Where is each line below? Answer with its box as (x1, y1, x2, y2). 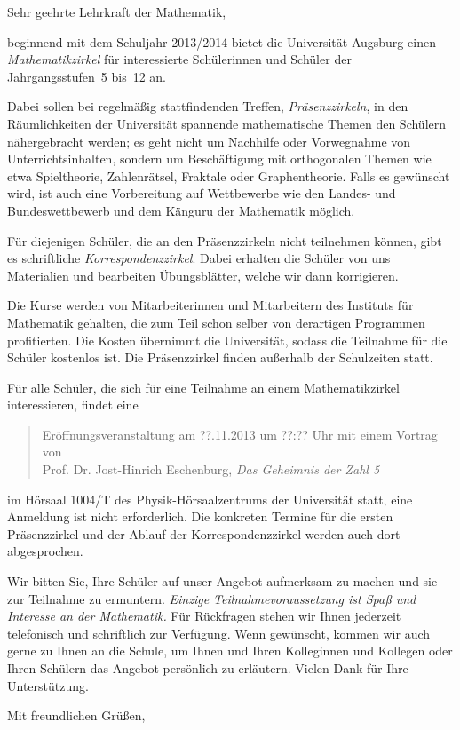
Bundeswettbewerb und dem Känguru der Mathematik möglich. (7, 201, 355, 219)
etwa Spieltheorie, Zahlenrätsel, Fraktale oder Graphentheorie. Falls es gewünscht (7, 166, 450, 185)
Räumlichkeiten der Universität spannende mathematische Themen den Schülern (7, 114, 447, 132)
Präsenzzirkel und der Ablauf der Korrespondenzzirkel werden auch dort (7, 524, 401, 543)
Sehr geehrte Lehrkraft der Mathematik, (7, 3, 226, 20)
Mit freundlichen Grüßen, (7, 706, 146, 725)
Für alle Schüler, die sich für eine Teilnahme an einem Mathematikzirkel (7, 377, 400, 396)
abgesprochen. (7, 542, 83, 560)
